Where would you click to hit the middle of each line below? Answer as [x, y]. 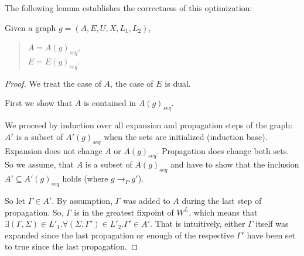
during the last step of [222, 200]
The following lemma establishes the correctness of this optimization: [129, 8]
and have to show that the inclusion [235, 164]
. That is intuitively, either [198, 223]
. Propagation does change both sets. [223, 150]
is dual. [178, 83]
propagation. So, [34, 212]
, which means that [223, 212]
